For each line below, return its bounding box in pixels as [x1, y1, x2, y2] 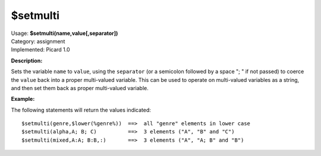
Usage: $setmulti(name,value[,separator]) [11, 30, 118, 37]
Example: [11, 95, 35, 103]
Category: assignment [11, 37, 65, 44]
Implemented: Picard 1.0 [11, 46, 71, 53]
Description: [11, 57, 43, 64]
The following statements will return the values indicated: [11, 106, 152, 113]
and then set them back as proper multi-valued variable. [11, 84, 149, 91]
